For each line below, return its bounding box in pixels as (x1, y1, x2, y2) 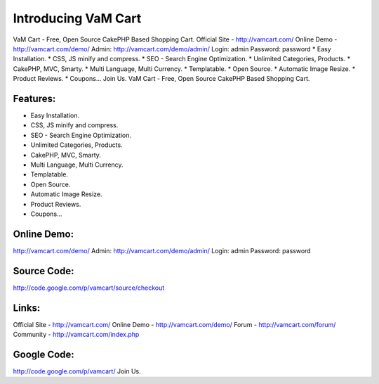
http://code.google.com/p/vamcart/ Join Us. (13, 366, 141, 376)
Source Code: (13, 264, 74, 277)
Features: (13, 92, 56, 105)
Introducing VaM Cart (13, 11, 142, 26)
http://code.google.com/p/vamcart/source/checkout (13, 283, 165, 292)
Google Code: (13, 348, 75, 360)
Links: (13, 302, 41, 314)
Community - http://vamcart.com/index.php (13, 331, 140, 339)
